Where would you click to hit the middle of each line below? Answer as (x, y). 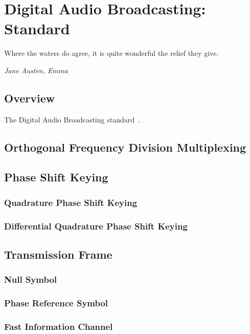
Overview (30, 98)
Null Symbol (31, 279)
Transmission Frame (58, 254)
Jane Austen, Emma (36, 70)
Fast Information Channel (59, 326)
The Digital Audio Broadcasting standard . (72, 119)
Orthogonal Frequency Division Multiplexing (125, 147)
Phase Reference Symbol (56, 303)
